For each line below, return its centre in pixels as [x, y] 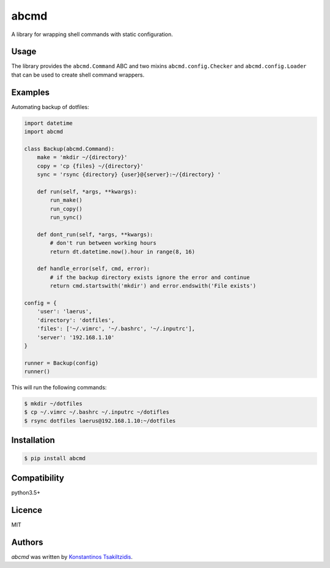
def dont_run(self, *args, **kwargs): [95, 234]
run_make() [66, 200]
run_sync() [66, 218]
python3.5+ [26, 492]
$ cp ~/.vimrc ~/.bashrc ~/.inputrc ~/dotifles [97, 412]
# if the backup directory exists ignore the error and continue [150, 277]
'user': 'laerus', [64, 312]
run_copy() [66, 209]
